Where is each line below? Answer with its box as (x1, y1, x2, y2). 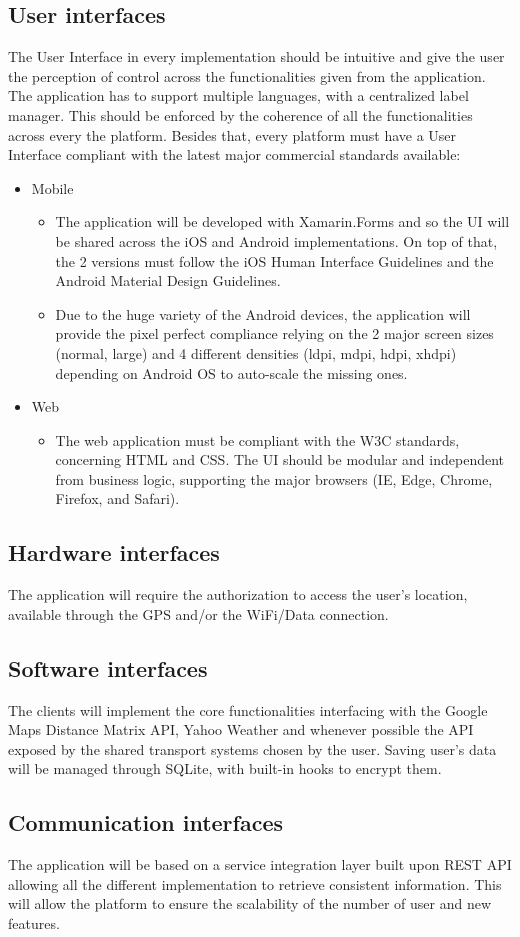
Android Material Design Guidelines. (55, 270, 281, 291)
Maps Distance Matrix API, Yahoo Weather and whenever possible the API (8, 719, 474, 740)
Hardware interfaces (8, 537, 220, 568)
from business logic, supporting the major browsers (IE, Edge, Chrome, (55, 468, 493, 489)
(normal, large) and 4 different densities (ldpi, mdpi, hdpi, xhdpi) (55, 342, 457, 363)
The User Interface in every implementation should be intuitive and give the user (8, 46, 505, 67)
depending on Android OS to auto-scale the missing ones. (55, 362, 408, 383)
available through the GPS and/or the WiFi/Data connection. (8, 603, 389, 624)
